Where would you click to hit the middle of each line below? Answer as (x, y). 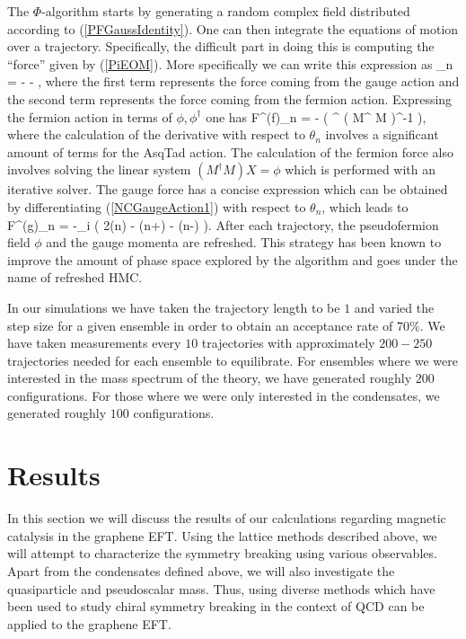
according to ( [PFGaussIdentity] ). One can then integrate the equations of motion (233, 28)
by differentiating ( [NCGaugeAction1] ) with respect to (157, 206)
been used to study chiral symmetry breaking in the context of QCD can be (216, 606)
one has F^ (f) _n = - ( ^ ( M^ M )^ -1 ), (316, 116)
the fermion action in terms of (90, 116)
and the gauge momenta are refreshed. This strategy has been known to (244, 242)
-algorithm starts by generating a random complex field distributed (226, 11)
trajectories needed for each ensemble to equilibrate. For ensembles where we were (233, 360)
